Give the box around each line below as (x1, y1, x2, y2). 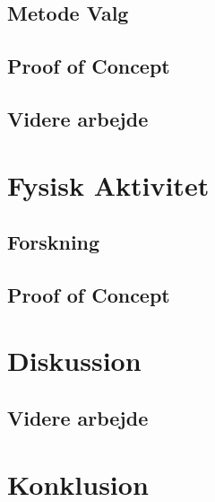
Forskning (7, 228, 100, 256)
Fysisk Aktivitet (7, 166, 210, 203)
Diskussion (7, 342, 142, 379)
